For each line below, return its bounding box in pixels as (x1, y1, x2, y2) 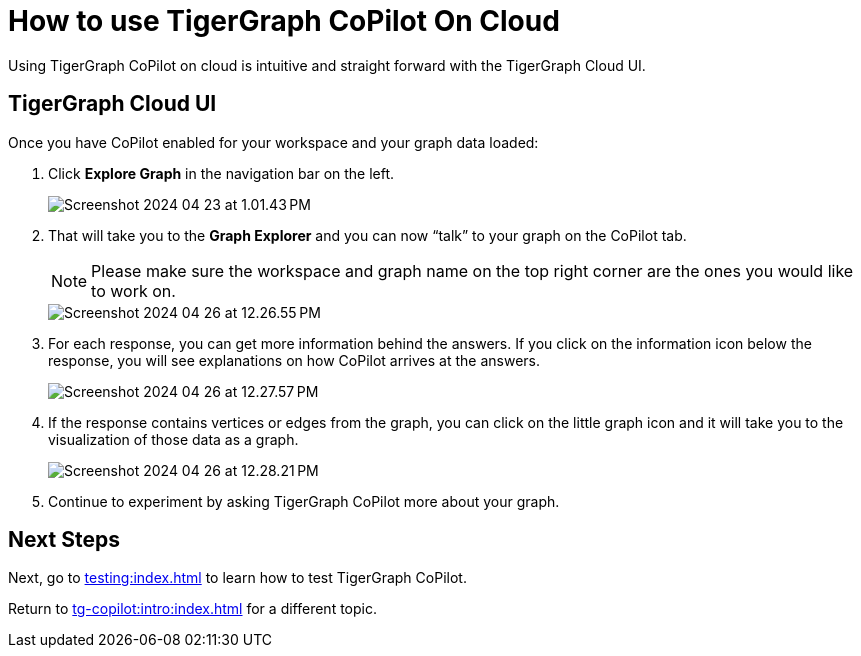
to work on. (91, 280, 176, 301)
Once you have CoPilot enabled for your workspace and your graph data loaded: (8, 133, 539, 151)
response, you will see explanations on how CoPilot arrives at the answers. (48, 351, 541, 369)
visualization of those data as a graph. (48, 430, 299, 448)
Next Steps (8, 527, 120, 553)
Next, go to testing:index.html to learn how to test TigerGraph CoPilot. (8, 569, 467, 587)
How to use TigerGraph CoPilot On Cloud (8, 4, 560, 38)
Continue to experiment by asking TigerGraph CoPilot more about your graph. (48, 492, 560, 510)
